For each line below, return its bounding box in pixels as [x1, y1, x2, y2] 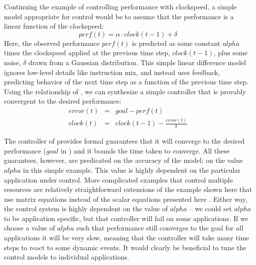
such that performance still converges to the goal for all [76, 223, 244, 233]
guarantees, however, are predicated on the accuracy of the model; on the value [4, 155, 243, 165]
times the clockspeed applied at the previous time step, [4, 47, 170, 58]
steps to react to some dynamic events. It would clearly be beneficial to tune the [4, 242, 247, 252]
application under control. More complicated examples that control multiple [4, 174, 233, 185]
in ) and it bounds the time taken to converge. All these [61, 145, 230, 155]
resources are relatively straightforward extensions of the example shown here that [4, 184, 252, 194]
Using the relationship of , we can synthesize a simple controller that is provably [4, 86, 246, 96]
